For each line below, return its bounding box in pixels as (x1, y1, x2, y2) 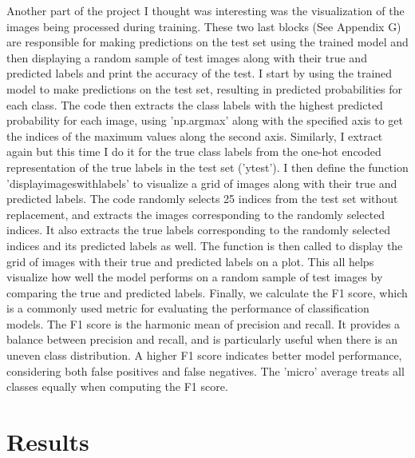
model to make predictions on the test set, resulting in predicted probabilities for (6, 80, 403, 97)
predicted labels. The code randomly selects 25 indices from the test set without (6, 190, 398, 207)
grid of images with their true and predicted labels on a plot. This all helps (6, 253, 374, 269)
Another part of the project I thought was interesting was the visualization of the (6, 2, 405, 18)
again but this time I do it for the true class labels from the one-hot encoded (6, 143, 381, 160)
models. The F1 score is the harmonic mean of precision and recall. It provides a (6, 315, 401, 332)
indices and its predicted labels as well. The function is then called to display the (6, 237, 403, 253)
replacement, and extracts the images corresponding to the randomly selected (6, 205, 385, 222)
